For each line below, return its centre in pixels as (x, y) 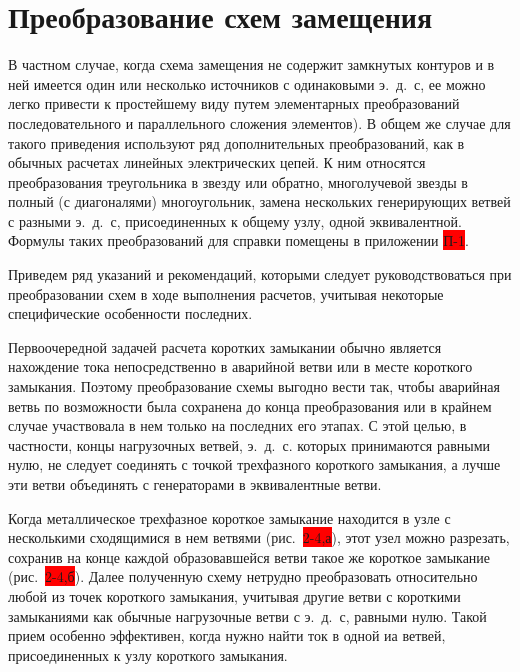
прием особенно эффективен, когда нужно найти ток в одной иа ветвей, (227, 635)
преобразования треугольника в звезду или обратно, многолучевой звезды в (238, 181)
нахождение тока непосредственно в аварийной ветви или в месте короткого (240, 366)
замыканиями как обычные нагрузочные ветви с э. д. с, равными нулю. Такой (247, 615)
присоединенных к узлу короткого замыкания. (148, 654)
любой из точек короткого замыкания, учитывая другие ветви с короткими (234, 595)
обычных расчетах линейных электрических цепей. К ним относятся (217, 162)
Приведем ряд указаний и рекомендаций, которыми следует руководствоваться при (260, 274)
